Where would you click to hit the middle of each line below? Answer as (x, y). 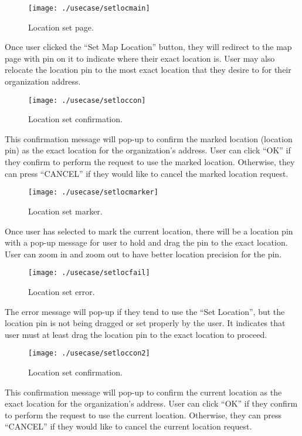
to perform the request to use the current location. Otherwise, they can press (143, 415)
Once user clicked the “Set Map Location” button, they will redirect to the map (148, 47)
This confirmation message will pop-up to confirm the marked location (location (149, 138)
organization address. (43, 81)
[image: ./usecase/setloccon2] (89, 353)
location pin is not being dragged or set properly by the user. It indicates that (145, 323)
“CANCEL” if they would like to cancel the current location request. (128, 426)
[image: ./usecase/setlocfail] (89, 273)
